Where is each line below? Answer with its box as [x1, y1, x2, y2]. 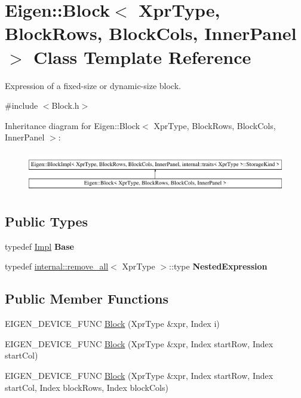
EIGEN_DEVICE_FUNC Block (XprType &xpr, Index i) [5, 317, 220, 330]
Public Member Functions [5, 289, 168, 308]
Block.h [51, 99, 79, 112]
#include [5, 99, 38, 112]
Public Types [5, 212, 88, 231]
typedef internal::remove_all [5, 260, 109, 273]
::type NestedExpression [169, 260, 268, 273]
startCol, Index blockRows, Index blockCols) [5, 381, 168, 393]
